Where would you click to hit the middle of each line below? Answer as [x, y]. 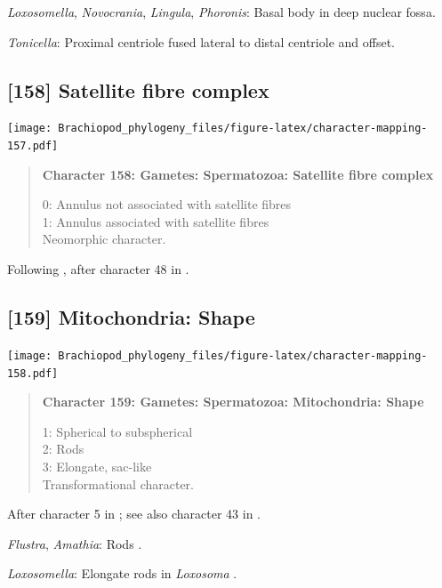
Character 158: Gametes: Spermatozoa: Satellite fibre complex [238, 174]
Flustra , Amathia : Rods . [75, 543]
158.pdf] [33, 373]
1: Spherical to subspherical [117, 431]
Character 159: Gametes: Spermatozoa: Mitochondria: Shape [233, 402]
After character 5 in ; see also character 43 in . [134, 514]
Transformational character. [118, 483]
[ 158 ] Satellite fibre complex [138, 89]
